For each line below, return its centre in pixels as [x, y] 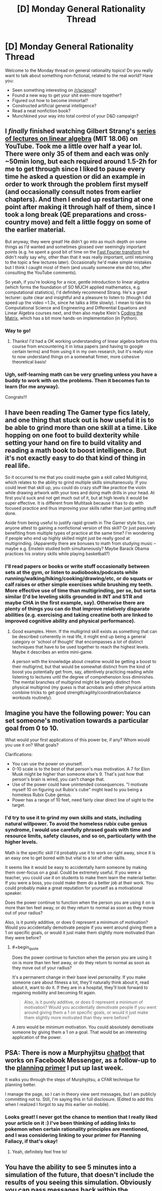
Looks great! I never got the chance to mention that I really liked [81, 1117]
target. [19, 805]
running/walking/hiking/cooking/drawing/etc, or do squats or [79, 578]
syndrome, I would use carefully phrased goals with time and [78, 830]
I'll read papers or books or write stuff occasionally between [77, 566]
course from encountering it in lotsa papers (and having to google [78, 346]
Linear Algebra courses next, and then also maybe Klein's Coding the [74, 313]
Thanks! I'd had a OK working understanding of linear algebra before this [85, 341]
